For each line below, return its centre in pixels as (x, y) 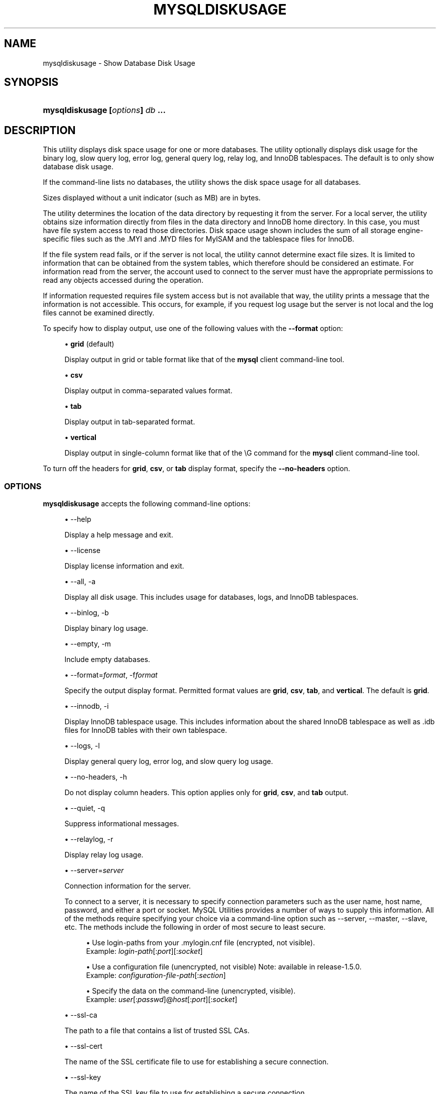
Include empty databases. (107, 660)
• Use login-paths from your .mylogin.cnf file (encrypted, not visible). (200, 943)
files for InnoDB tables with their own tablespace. (146, 730)
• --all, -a (80, 582)
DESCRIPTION (40, 130)
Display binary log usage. (106, 628)
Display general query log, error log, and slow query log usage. (169, 761)
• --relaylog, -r (89, 839)
